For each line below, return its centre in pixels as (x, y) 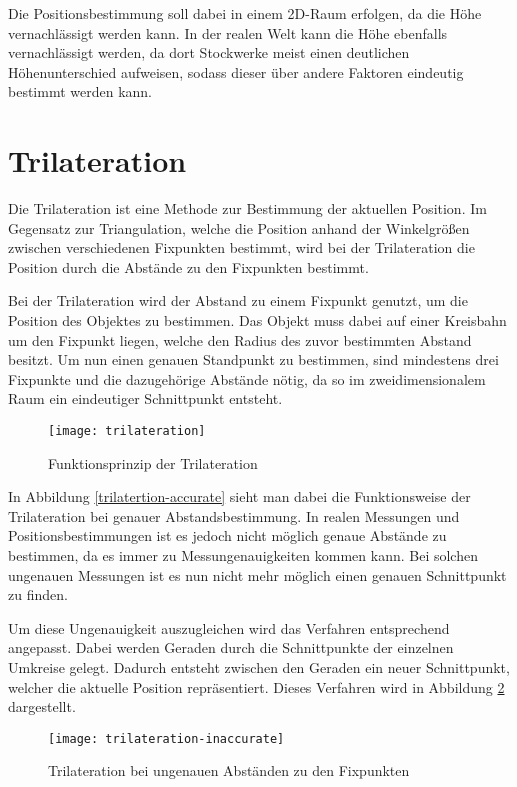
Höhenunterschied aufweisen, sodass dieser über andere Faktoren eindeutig (236, 71)
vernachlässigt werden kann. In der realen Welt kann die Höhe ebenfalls (228, 32)
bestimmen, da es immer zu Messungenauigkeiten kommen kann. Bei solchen (243, 555)
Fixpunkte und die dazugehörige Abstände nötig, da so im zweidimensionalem (247, 378)
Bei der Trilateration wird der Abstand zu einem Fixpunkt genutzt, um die (238, 300)
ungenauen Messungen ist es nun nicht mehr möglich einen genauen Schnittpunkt (257, 574)
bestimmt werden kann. (80, 91)
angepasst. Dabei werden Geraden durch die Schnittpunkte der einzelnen (231, 647)
